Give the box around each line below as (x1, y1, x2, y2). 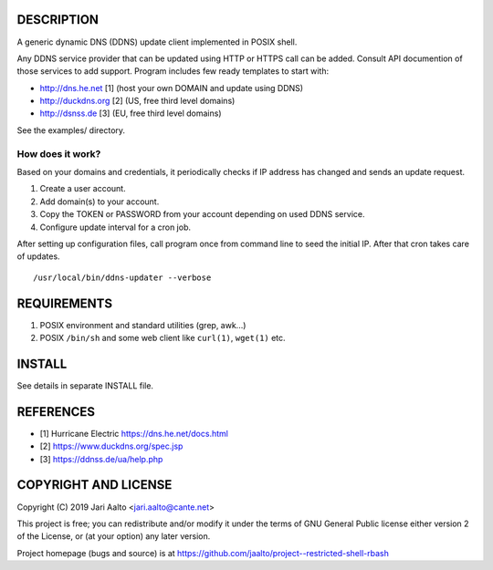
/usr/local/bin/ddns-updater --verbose (33, 272, 212, 283)
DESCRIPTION (16, 12, 100, 27)
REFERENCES (16, 404, 96, 420)
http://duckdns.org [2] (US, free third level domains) (39, 96, 236, 107)
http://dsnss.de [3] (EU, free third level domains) (39, 108, 222, 119)
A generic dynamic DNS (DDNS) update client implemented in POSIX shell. (16, 36, 298, 47)
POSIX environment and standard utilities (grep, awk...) (39, 319, 246, 330)
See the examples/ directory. (16, 124, 126, 136)
